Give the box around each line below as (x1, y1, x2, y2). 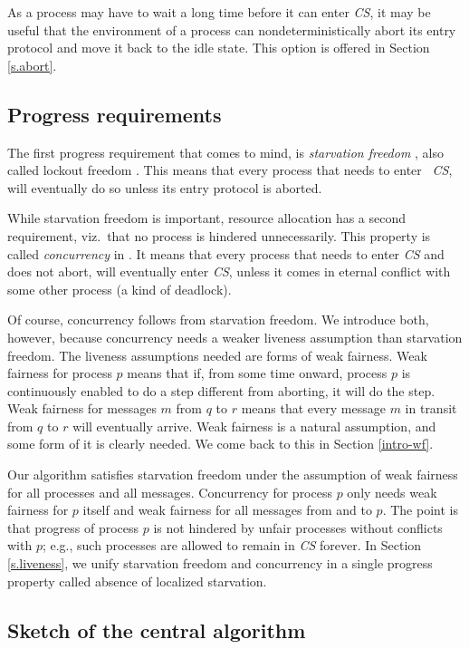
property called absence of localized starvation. (7, 571, 267, 590)
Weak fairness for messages (7, 399, 157, 418)
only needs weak (347, 482, 437, 501)
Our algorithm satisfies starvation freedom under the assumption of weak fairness (7, 465, 458, 484)
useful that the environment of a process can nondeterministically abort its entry (7, 20, 456, 39)
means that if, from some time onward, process (127, 363, 388, 383)
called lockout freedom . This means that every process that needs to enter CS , (7, 160, 453, 179)
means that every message (241, 399, 386, 418)
